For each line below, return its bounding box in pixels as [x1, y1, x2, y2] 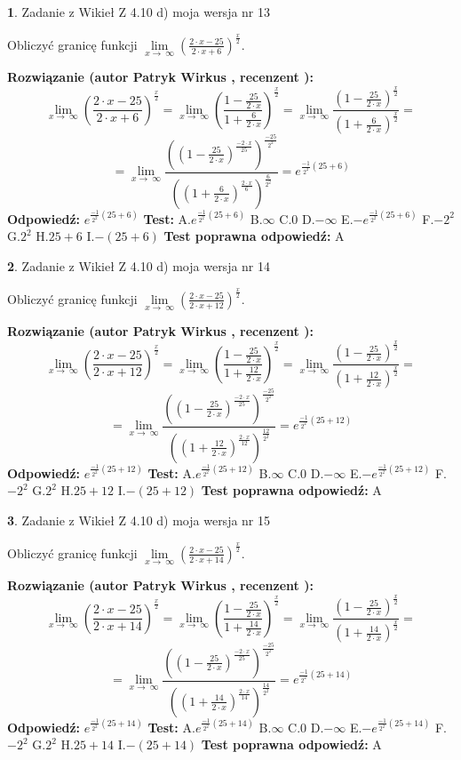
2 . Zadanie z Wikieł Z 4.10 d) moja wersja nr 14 [7, 256, 271, 275]
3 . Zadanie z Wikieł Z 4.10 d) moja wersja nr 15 [7, 510, 271, 529]
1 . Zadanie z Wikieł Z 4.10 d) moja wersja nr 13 [7, 3, 271, 20]
